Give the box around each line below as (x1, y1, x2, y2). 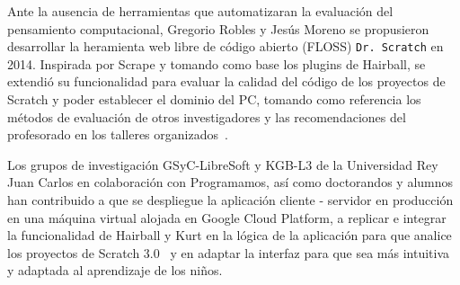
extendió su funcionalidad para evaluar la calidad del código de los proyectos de (7, 72, 446, 91)
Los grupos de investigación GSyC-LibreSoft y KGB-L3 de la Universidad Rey (7, 155, 438, 174)
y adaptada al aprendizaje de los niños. (7, 261, 223, 280)
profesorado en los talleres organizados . (7, 125, 228, 144)
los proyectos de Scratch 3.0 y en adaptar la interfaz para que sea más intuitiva (7, 243, 450, 262)
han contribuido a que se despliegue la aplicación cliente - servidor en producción (7, 191, 454, 209)
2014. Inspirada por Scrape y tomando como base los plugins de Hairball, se (7, 54, 426, 73)
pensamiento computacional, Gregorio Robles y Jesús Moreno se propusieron (7, 19, 429, 38)
